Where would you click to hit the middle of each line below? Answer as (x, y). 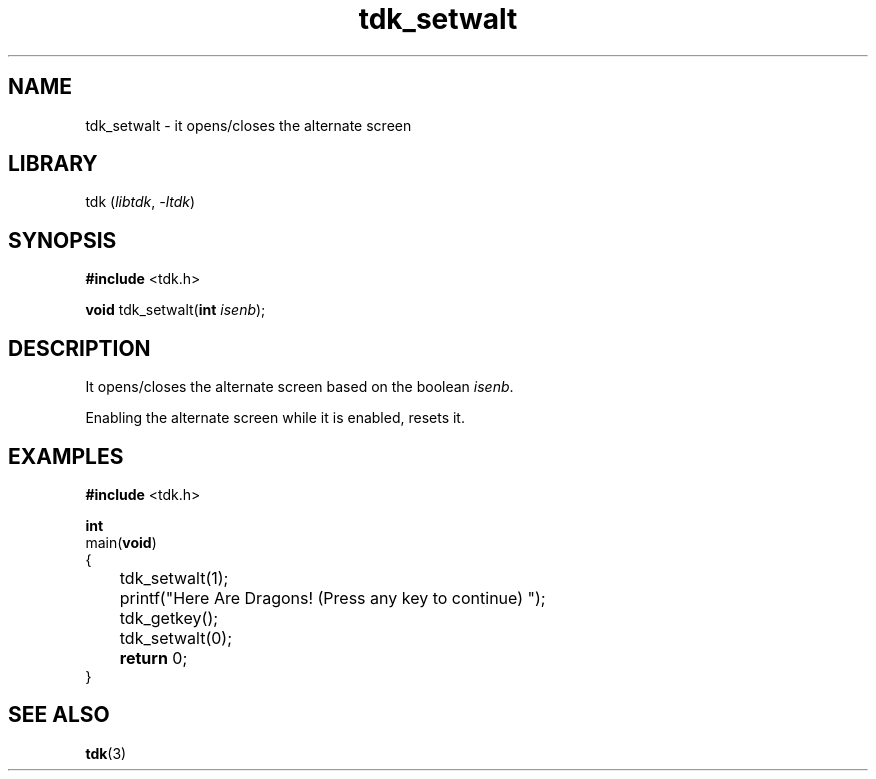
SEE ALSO (59, 715)
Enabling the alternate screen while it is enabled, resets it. (275, 418)
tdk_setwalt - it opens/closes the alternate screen (248, 125)
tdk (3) (106, 753)
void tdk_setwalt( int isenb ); (175, 310)
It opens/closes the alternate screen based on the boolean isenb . (299, 387)
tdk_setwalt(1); (174, 577)
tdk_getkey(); (169, 617)
